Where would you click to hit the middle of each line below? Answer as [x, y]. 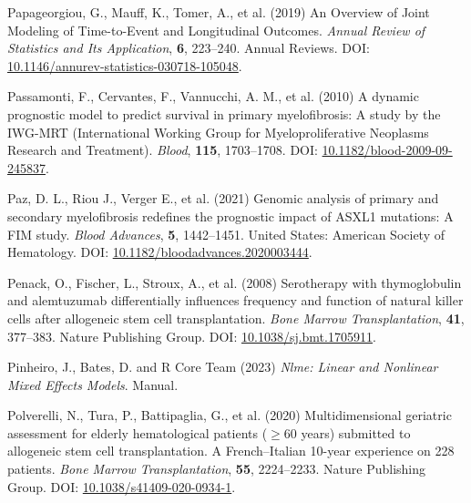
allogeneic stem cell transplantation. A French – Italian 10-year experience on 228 [231, 451]
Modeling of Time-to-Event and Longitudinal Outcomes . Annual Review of [216, 30]
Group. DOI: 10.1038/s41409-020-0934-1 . [122, 486]
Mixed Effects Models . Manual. [93, 384]
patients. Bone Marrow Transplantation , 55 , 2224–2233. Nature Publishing [217, 469]
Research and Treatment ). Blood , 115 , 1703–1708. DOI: [163, 150]
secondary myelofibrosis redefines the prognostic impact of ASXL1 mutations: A [230, 216]
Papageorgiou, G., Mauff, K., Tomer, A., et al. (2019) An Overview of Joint [219, 12]
